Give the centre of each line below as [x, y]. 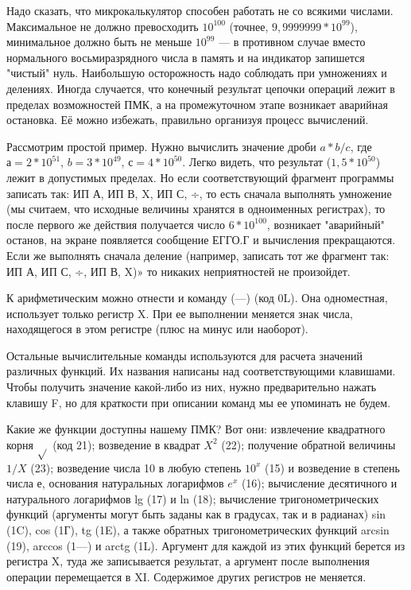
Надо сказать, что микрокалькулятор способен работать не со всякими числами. [200, 10]
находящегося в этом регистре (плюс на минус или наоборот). [157, 329]
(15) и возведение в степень [332, 467]
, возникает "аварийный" [326, 224]
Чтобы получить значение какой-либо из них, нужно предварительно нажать [192, 387]
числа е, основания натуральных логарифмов [115, 483]
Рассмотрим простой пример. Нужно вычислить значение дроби [161, 146]
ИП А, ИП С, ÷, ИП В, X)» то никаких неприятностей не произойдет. [178, 271]
